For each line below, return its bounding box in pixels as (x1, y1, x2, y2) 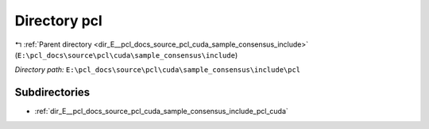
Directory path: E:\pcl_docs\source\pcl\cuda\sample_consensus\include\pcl (14, 65, 301, 74)
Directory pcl (14, 12, 102, 29)
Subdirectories (14, 85, 91, 99)
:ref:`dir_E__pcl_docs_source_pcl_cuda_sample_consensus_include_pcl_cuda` (34, 107, 289, 116)
